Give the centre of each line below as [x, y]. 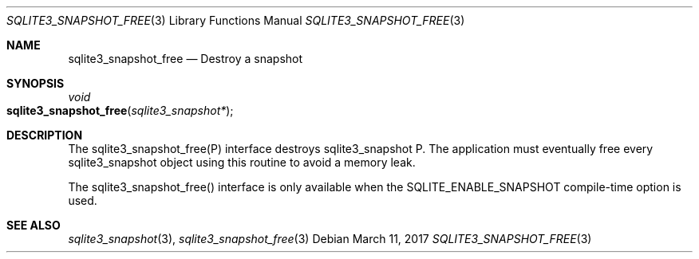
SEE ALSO [34, 225]
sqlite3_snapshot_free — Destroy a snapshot [186, 59]
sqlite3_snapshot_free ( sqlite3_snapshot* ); [120, 110]
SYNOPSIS [36, 83]
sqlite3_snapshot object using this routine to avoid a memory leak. [242, 162]
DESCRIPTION [45, 135]
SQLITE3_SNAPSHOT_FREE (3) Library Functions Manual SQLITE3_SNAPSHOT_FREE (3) [236, 20]
